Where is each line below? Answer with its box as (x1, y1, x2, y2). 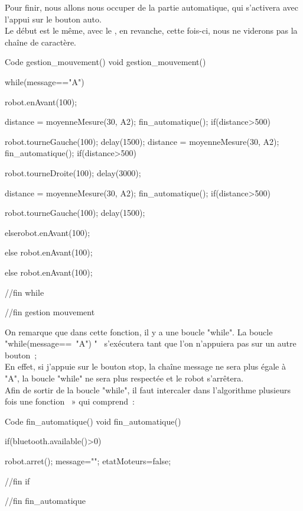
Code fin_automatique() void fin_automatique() (5, 415, 181, 427)
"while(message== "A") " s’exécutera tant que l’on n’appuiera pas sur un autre (5, 337, 297, 350)
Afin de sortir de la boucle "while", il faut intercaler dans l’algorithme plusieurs (5, 383, 291, 396)
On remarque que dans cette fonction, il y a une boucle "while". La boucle (5, 325, 273, 338)
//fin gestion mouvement (5, 306, 95, 318)
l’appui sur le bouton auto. (5, 12, 102, 25)
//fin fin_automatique (5, 494, 86, 507)
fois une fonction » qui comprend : (5, 395, 135, 407)
